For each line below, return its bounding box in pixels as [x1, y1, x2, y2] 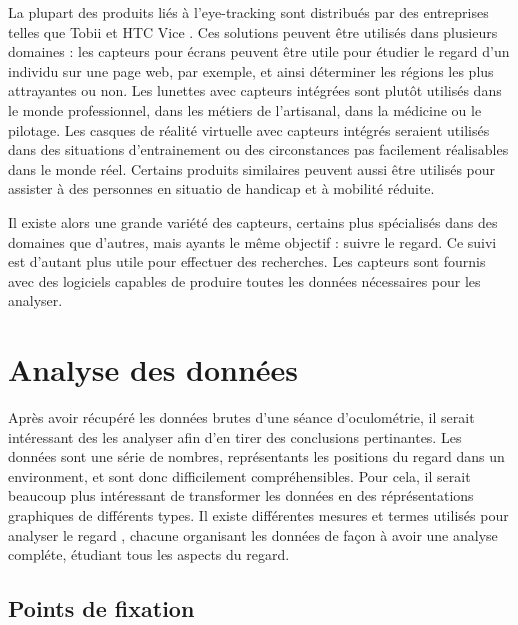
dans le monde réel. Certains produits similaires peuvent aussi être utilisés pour [8, 158, 496, 179]
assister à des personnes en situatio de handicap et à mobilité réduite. [8, 178, 435, 199]
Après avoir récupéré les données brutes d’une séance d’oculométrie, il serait [8, 407, 475, 428]
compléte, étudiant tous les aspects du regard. [8, 544, 290, 565]
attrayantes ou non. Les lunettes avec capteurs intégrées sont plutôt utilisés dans [8, 80, 502, 101]
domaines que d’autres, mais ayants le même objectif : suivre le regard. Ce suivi [8, 231, 497, 252]
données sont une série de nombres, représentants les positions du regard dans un [8, 446, 505, 467]
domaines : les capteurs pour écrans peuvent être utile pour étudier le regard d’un [8, 41, 510, 62]
